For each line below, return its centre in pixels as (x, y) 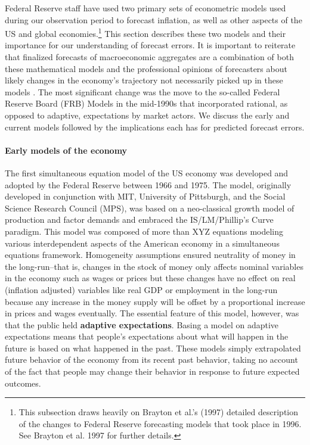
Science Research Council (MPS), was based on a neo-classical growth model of (150, 208)
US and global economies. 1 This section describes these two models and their (145, 32)
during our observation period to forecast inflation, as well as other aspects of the (154, 19)
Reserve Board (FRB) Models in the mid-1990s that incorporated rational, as (146, 103)
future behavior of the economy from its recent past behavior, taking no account (151, 360)
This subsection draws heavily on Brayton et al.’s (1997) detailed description (159, 412)
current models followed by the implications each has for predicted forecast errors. (155, 127)
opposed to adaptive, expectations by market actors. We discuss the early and (147, 115)
